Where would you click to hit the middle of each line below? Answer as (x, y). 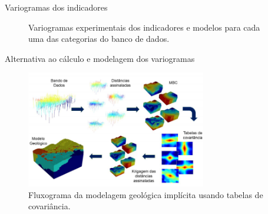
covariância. (49, 206)
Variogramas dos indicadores (56, 7)
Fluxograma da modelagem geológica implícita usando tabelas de (146, 194)
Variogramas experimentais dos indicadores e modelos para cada (144, 27)
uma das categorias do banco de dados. (99, 39)
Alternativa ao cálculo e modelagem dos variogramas (100, 58)
